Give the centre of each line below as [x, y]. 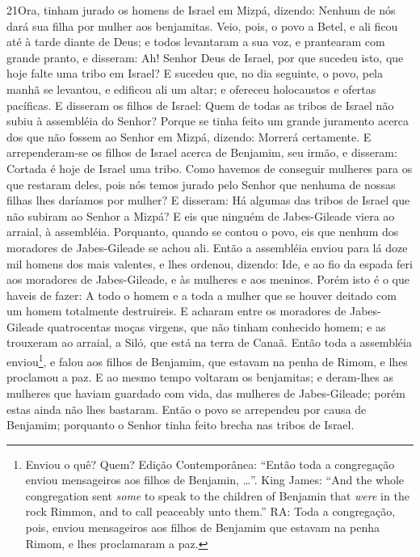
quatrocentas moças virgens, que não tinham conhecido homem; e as [216, 326]
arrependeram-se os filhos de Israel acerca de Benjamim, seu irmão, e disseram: [202, 152]
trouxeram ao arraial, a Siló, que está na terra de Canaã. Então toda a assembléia [209, 342]
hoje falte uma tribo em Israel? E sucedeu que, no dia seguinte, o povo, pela [195, 73]
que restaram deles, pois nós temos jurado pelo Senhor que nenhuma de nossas [201, 184]
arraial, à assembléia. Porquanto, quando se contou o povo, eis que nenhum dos [203, 232]
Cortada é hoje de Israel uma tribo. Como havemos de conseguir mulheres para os [210, 168]
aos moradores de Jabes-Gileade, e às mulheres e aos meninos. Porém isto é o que [208, 279]
